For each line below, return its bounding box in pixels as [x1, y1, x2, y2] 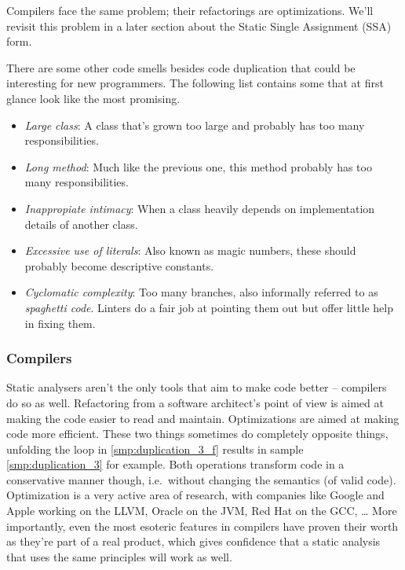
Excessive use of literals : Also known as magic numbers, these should [24, 242, 356, 259]
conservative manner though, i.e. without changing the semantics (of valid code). [6, 471, 396, 487]
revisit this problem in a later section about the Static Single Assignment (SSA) [6, 17, 392, 34]
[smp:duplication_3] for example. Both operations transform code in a [6, 456, 345, 473]
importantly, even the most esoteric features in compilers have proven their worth [6, 517, 399, 534]
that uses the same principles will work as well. [6, 548, 232, 564]
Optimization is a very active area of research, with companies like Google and [6, 487, 385, 503]
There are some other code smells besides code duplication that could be [6, 59, 356, 75]
